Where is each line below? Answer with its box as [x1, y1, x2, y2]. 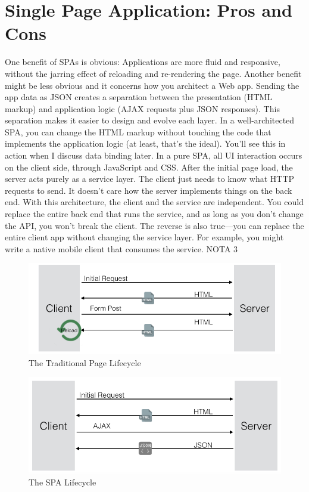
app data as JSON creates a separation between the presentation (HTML [5, 91, 273, 103]
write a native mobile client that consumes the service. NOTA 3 [5, 242, 238, 255]
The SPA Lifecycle [29, 475, 96, 488]
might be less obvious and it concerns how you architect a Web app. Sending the [5, 79, 299, 91]
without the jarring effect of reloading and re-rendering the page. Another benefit [5, 67, 302, 79]
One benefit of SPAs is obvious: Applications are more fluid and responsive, [5, 55, 280, 68]
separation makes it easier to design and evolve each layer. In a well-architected [5, 114, 295, 126]
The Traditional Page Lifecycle [29, 356, 141, 369]
